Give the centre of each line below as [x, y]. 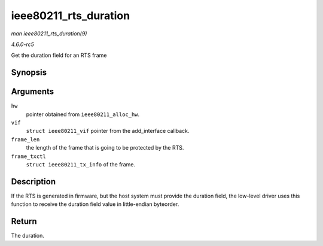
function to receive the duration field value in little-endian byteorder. [95, 204]
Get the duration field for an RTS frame [59, 55]
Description [33, 182]
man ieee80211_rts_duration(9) [49, 34]
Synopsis [29, 73]
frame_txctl [28, 156]
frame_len [25, 139]
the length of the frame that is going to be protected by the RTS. [105, 148]
